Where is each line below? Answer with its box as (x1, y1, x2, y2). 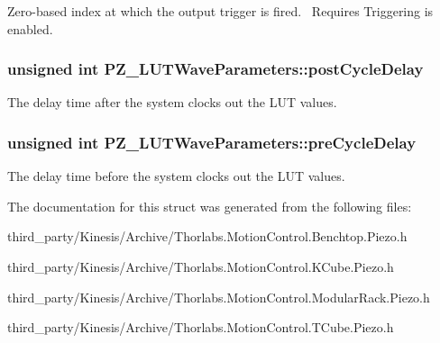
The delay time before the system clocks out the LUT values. (7, 167, 345, 185)
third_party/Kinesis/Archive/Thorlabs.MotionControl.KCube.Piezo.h (7, 257, 394, 275)
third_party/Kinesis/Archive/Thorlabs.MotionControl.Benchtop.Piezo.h (7, 227, 408, 246)
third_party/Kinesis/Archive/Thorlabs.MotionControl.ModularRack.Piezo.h (7, 287, 430, 306)
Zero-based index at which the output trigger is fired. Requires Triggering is (7, 2, 434, 20)
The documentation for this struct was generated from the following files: (7, 196, 412, 215)
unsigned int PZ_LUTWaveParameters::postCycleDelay (7, 58, 424, 80)
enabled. (7, 19, 53, 38)
